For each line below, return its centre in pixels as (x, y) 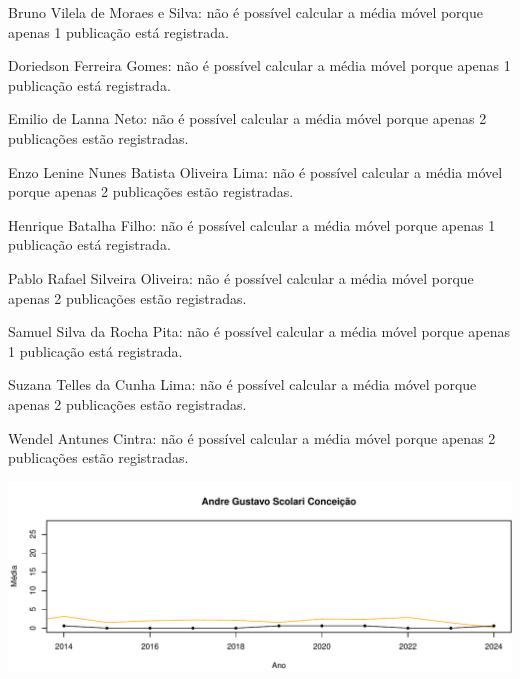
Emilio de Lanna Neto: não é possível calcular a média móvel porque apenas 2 (247, 118)
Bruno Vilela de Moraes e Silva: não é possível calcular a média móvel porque (245, 12)
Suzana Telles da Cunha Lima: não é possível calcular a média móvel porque (242, 384)
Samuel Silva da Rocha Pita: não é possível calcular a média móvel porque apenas (259, 331)
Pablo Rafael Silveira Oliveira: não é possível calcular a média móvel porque (241, 277)
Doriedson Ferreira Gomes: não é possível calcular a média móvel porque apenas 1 (259, 65)
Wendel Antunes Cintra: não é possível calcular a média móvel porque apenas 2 (252, 437)
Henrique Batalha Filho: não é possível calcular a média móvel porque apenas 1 (252, 224)
